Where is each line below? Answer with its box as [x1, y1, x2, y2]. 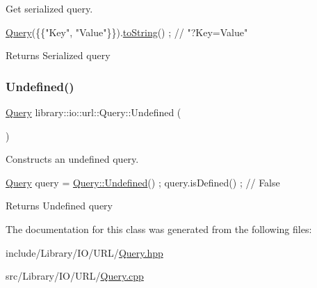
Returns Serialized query [6, 48, 111, 63]
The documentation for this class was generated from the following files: [6, 221, 312, 236]
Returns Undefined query [6, 198, 113, 213]
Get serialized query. [6, 1, 93, 15]
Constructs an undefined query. [6, 152, 139, 166]
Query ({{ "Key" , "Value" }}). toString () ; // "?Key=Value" [6, 24, 248, 39]
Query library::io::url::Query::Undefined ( [6, 105, 181, 119]
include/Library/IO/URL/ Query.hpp [6, 245, 163, 259]
